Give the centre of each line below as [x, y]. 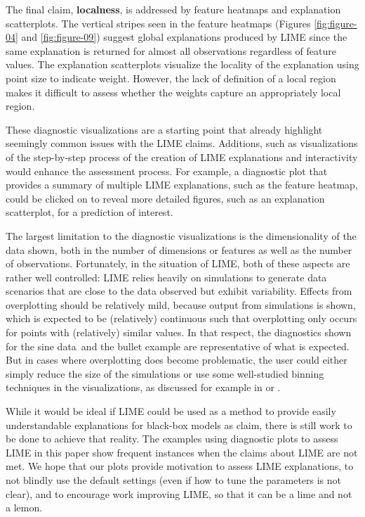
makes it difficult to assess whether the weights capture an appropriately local [173, 92]
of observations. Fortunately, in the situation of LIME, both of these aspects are [178, 263]
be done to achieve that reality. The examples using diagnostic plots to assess [172, 439]
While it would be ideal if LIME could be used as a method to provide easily [171, 411]
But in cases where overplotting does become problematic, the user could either [177, 360]
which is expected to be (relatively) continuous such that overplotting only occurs [181, 318]
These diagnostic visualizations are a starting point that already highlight [164, 129]
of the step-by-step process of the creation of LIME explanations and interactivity [182, 157]
